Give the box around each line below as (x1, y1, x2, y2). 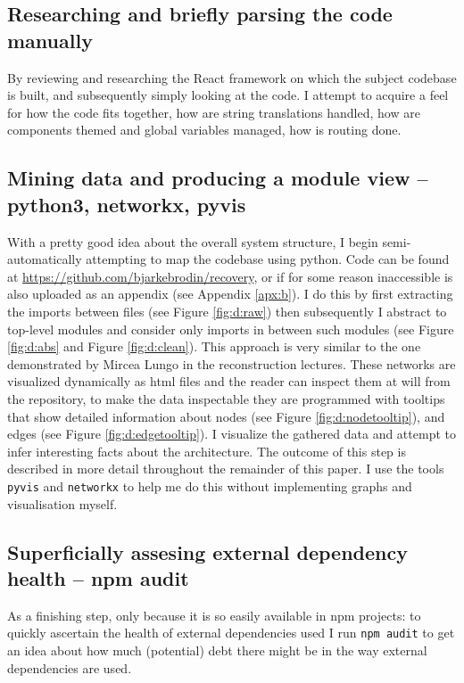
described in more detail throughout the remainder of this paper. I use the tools (7, 459, 444, 478)
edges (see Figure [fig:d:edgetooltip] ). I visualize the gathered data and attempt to (7, 424, 456, 443)
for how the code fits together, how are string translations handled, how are (7, 103, 420, 121)
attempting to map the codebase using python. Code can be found (86, 250, 450, 268)
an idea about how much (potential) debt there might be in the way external (7, 640, 427, 659)
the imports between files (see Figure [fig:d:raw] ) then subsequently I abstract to (7, 301, 447, 320)
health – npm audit (7, 564, 189, 591)
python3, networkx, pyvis (7, 190, 246, 218)
